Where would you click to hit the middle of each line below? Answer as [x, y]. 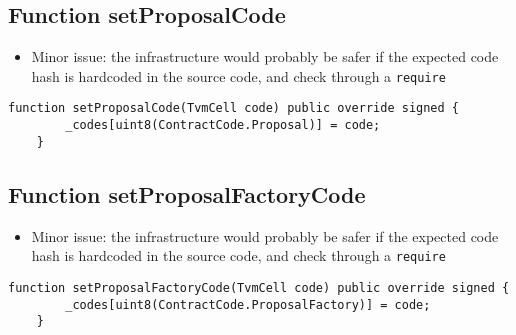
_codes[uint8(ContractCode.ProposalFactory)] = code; [248, 304]
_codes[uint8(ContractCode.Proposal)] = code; [223, 125]
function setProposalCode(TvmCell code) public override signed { [234, 108]
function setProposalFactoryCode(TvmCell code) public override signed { [259, 287]
